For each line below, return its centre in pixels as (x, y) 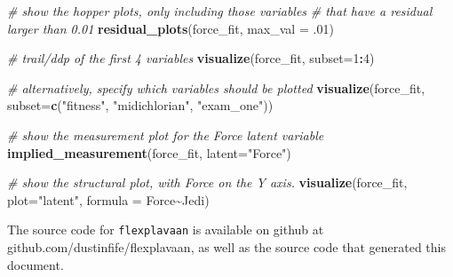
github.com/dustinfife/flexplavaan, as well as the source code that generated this (226, 247)
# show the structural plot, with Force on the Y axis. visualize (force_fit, (207, 182)
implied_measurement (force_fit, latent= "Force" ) (149, 152)
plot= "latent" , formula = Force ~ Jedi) (108, 199)
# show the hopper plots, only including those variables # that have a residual (220, 11)
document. (36, 264)
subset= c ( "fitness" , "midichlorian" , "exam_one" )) (140, 105)
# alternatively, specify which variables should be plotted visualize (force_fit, (216, 87)
